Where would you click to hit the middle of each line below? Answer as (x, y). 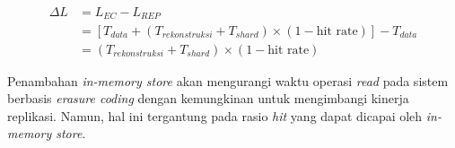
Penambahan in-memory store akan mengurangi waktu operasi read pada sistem (228, 80)
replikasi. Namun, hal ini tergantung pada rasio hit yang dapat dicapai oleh (215, 115)
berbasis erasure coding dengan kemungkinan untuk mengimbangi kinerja (208, 98)
